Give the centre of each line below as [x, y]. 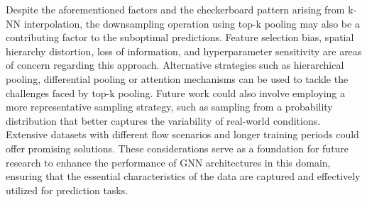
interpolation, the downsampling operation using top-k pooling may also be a [192, 23]
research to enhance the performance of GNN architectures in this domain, [168, 162]
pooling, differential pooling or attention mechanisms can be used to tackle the [177, 78]
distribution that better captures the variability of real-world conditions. [163, 120]
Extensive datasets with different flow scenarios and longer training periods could [182, 134]
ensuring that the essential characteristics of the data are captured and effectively [183, 176]
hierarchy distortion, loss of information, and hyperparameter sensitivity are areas [184, 51]
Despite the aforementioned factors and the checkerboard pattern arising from [175, 9]
